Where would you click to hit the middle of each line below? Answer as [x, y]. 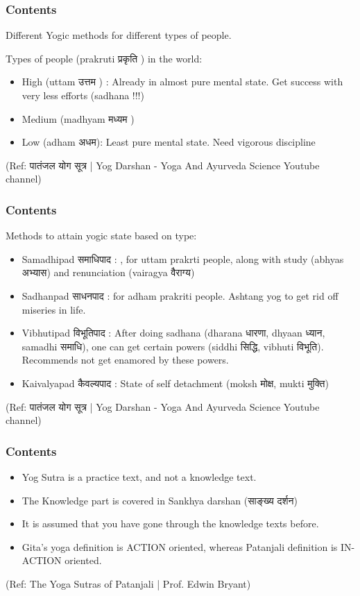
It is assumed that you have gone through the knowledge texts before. [170, 523]
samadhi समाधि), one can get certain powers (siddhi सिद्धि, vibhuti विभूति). [173, 346]
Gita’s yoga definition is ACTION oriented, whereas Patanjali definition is [180, 546]
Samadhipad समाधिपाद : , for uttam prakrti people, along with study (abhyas [183, 258]
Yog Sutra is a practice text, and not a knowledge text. [139, 476]
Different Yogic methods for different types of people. [119, 35]
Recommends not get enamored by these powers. [125, 360]
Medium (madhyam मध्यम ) [78, 118]
